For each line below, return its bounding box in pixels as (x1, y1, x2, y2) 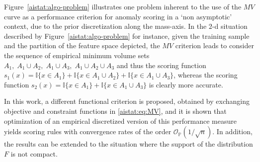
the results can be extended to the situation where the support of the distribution (4, 139, 253, 149)
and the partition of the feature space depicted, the (4, 40, 160, 51)
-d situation (212, 21, 248, 31)
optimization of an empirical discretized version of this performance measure (4, 115, 237, 126)
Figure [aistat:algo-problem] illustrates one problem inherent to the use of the (4, 1, 242, 11)
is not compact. (10, 148, 58, 159)
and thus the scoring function (116, 60, 206, 70)
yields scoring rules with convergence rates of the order (4, 126, 172, 137)
